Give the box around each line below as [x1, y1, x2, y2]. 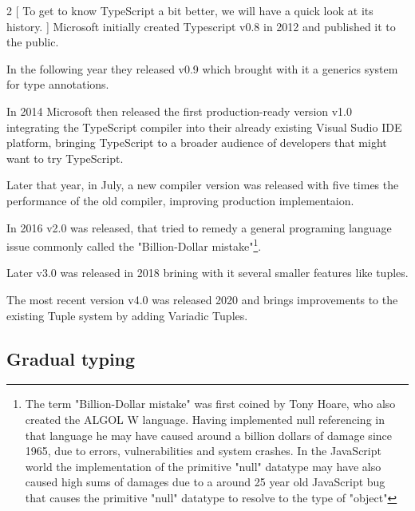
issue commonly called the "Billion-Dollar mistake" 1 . [6, 236, 262, 254]
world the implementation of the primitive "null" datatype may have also [25, 458, 381, 474]
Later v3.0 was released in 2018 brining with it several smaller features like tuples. [6, 264, 409, 281]
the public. [6, 34, 59, 50]
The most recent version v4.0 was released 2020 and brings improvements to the [6, 291, 398, 307]
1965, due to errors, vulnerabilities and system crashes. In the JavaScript [25, 442, 381, 459]
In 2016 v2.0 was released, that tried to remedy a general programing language [6, 219, 392, 236]
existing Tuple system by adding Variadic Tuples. [6, 307, 248, 323]
